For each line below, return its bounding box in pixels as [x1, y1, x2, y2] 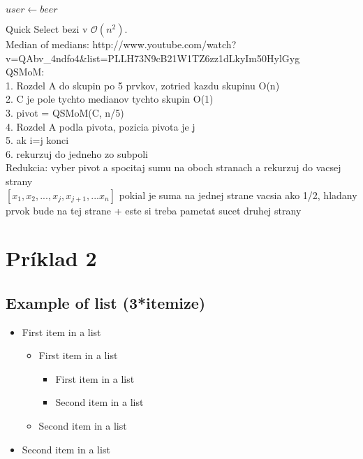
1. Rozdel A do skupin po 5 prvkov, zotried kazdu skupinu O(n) [6, 78, 280, 92]
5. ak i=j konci [6, 133, 69, 147]
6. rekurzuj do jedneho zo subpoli [6, 146, 148, 161]
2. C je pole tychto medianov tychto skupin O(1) [6, 92, 214, 106]
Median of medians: [6, 37, 89, 51]
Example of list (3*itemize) [6, 291, 206, 313]
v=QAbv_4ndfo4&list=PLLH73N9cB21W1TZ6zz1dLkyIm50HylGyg [6, 50, 300, 65]
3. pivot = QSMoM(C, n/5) [6, 105, 124, 119]
